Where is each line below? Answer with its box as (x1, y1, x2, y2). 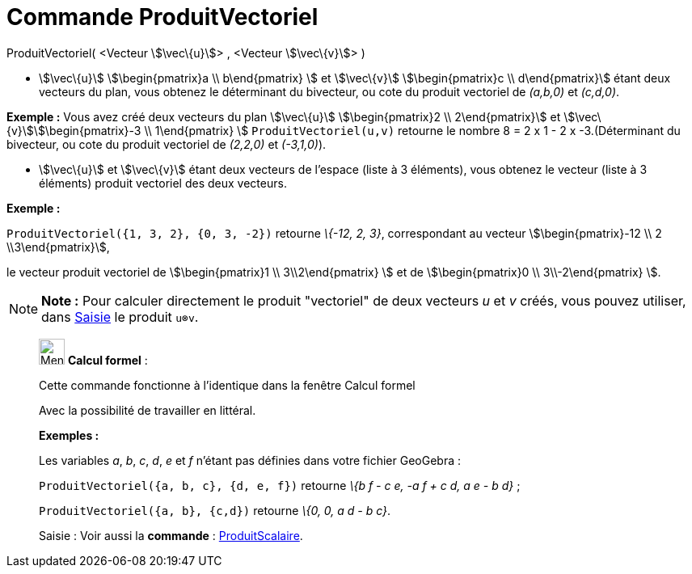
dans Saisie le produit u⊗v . (41, 308, 199, 325)
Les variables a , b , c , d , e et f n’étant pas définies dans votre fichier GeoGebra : (39, 453, 462, 467)
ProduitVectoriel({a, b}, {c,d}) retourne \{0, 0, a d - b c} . (39, 503, 391, 517)
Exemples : (39, 428, 99, 442)
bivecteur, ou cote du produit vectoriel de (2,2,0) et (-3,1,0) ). (6, 137, 327, 151)
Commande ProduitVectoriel (6, 3, 319, 31)
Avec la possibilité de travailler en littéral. (39, 403, 256, 417)
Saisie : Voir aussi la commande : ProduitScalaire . (39, 528, 303, 542)
